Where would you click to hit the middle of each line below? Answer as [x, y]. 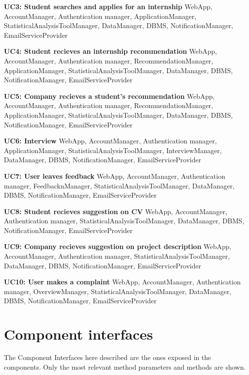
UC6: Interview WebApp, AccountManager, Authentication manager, [110, 141]
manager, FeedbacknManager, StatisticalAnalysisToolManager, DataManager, [119, 185]
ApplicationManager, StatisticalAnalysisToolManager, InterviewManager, [113, 150]
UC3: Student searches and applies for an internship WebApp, [108, 6]
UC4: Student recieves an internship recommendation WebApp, [110, 51]
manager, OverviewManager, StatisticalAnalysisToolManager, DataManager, [118, 291]
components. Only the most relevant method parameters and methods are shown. [125, 367]
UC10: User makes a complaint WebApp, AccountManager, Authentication [122, 282]
